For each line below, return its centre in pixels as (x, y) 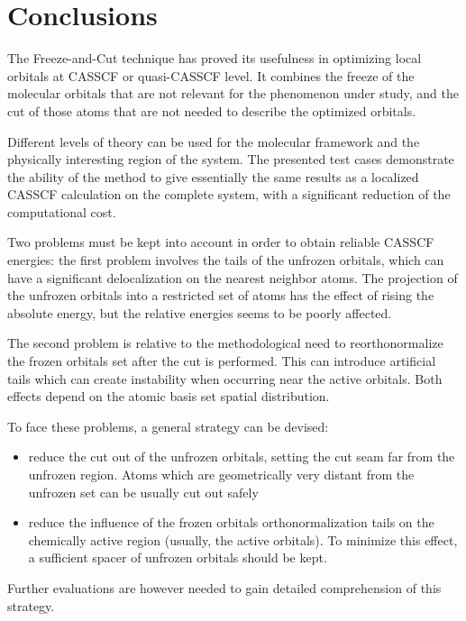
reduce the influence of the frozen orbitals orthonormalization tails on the (231, 522)
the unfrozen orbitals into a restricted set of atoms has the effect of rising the (221, 295)
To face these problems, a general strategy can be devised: (168, 426)
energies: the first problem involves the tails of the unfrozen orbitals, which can (226, 260)
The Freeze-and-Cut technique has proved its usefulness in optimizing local (215, 58)
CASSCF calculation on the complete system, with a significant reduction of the (229, 194)
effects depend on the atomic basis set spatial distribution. (169, 396)
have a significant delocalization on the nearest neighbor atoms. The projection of (233, 277)
